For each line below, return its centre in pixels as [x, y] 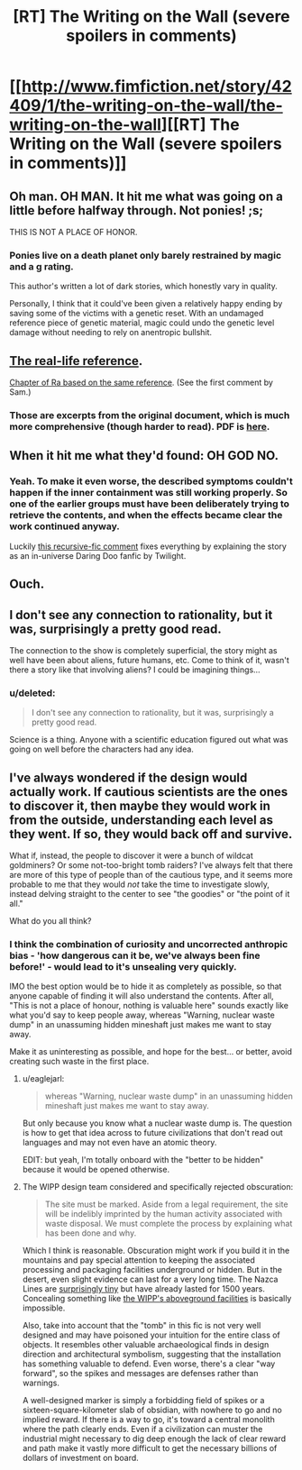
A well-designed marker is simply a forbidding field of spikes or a [143, 1401]
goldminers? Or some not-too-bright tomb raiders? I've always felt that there [151, 865]
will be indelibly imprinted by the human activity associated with [164, 1214]
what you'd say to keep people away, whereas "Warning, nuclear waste [142, 1015]
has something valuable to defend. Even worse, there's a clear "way [149, 1364]
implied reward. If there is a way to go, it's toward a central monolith [148, 1420]
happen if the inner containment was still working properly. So [149, 493]
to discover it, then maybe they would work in [140, 805]
